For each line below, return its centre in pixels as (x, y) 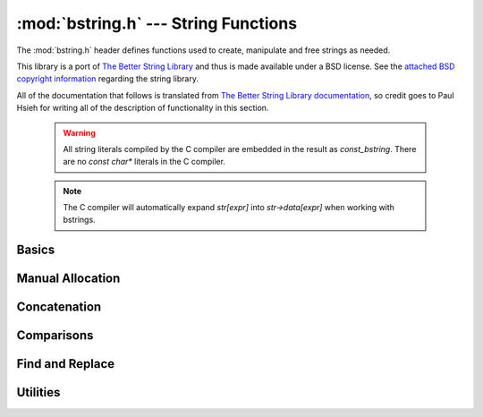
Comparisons (55, 336)
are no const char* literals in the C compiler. (144, 162)
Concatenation (59, 307)
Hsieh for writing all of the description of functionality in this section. (143, 108)
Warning (79, 132)
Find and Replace (66, 364)
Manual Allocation (68, 279)
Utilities (38, 392)
